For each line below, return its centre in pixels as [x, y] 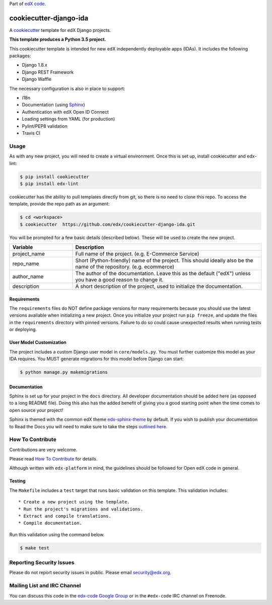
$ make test [35, 548]
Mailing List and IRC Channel [45, 586]
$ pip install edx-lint [49, 184]
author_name [28, 277]
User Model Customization [38, 342]
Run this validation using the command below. [57, 534]
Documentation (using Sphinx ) [53, 105]
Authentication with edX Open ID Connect [65, 112]
